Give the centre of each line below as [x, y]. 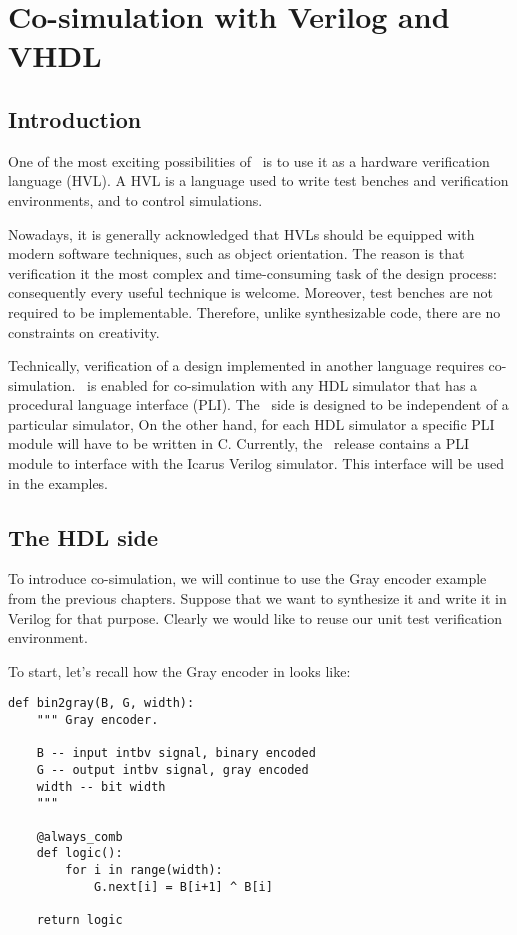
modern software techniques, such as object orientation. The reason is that [236, 253]
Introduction [75, 118]
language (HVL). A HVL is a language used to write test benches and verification [258, 180]
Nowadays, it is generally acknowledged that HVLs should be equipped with [241, 233]
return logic [79, 919]
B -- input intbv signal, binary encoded [176, 753]
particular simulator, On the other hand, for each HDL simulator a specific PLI [251, 423]
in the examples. [58, 482]
